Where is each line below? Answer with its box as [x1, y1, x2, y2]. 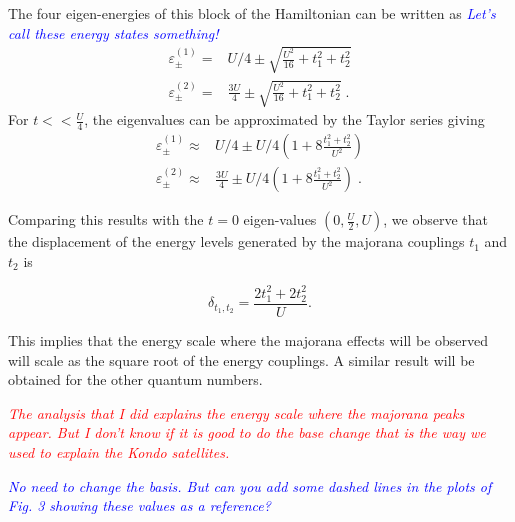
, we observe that [383, 209, 488, 230]
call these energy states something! [8, 22, 219, 43]
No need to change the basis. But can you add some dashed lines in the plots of [8, 475, 492, 496]
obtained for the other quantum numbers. [8, 369, 263, 390]
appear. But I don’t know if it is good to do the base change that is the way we [8, 422, 486, 443]
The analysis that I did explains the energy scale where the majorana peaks [8, 402, 465, 423]
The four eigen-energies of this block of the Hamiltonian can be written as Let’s [8, 3, 496, 23]
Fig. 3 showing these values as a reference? [8, 495, 271, 516]
